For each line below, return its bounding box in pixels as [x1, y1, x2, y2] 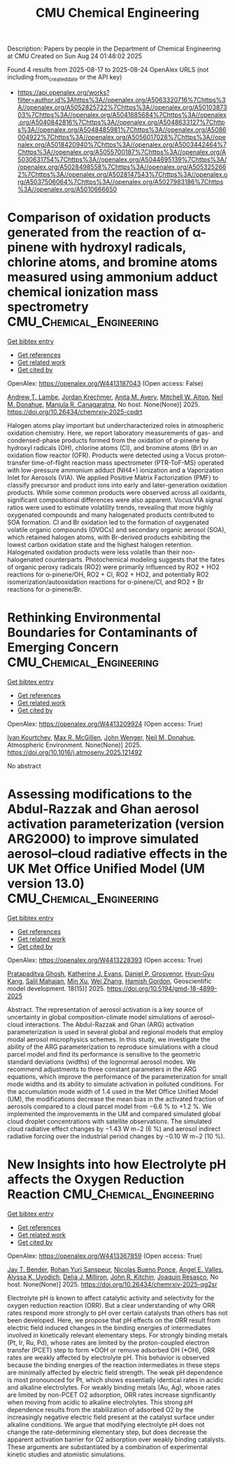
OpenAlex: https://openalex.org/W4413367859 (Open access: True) [7, 1252, 203, 1260]
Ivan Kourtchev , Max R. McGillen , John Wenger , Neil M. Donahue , [7, 733, 196, 741]
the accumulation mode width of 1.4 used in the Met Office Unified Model [7, 1087, 219, 1095]
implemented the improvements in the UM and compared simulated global [7, 1109, 221, 1118]
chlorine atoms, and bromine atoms [7, 255, 218, 271]
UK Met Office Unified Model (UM [7, 861, 205, 877]
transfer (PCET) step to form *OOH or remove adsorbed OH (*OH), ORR [7, 1346, 215, 1354]
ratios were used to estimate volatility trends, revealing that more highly [7, 503, 213, 511]
